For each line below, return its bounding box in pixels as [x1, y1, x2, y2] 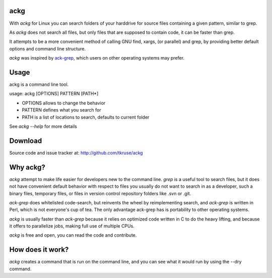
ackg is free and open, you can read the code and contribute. [9, 232, 137, 238]
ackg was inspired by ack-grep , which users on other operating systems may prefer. [9, 55, 185, 61]
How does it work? [9, 245, 69, 254]
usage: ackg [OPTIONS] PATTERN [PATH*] [9, 91, 99, 97]
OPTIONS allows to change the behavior [22, 100, 106, 106]
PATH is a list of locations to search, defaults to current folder [22, 114, 150, 120]
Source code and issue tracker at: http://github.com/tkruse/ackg [9, 149, 143, 156]
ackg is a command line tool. [9, 81, 69, 87]
